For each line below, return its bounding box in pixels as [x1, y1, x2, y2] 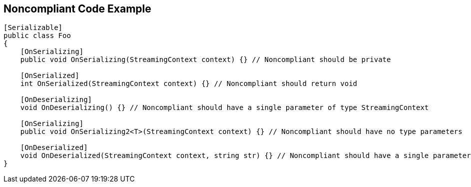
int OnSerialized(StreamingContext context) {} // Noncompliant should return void [20, 79, 358, 88]
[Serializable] [3, 23, 63, 32]
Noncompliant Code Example [3, 2, 151, 15]
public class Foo [3, 31, 71, 40]
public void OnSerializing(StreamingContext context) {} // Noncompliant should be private [20, 55, 391, 64]
